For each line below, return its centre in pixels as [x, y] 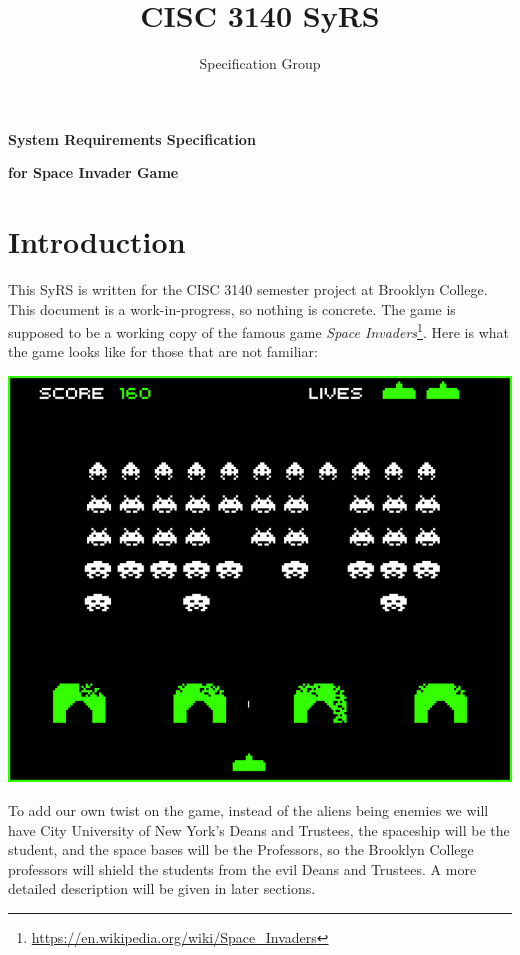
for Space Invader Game [93, 172]
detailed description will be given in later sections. [162, 888]
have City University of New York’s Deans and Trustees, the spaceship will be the [259, 829]
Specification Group [260, 63]
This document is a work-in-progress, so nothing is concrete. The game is [232, 308]
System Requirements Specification [132, 138]
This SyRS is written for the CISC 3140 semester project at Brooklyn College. [248, 289]
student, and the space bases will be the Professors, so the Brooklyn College [241, 849]
